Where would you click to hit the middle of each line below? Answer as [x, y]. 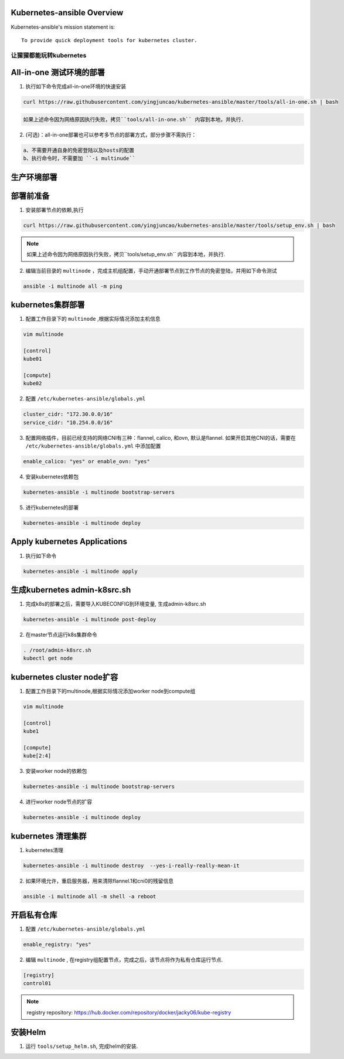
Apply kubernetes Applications [69, 542]
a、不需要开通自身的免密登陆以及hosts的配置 [79, 150]
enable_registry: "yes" [57, 945]
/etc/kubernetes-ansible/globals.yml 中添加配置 [93, 446]
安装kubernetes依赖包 [52, 477]
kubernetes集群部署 [48, 305]
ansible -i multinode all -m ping [73, 286]
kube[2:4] [37, 756]
